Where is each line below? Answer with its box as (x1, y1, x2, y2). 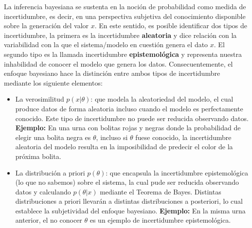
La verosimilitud (15, 94, 64, 104)
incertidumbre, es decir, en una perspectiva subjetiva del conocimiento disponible (4, 11, 246, 21)
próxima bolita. (15, 151, 61, 161)
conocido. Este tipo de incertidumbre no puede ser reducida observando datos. (15, 113, 249, 123)
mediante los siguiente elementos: (4, 77, 103, 88)
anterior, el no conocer (15, 215, 82, 225)
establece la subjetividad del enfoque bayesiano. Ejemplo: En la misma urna (15, 205, 246, 215)
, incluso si (96, 132, 128, 142)
